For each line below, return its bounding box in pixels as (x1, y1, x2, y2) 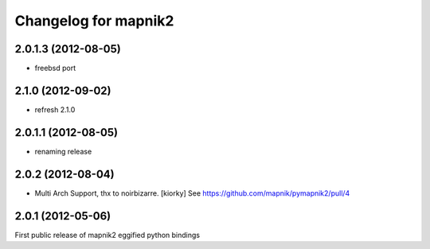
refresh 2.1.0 (34, 104, 76, 115)
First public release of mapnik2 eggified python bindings (14, 230, 201, 239)
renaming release (34, 146, 92, 156)
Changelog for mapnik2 (14, 12, 174, 29)
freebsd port (34, 64, 76, 73)
